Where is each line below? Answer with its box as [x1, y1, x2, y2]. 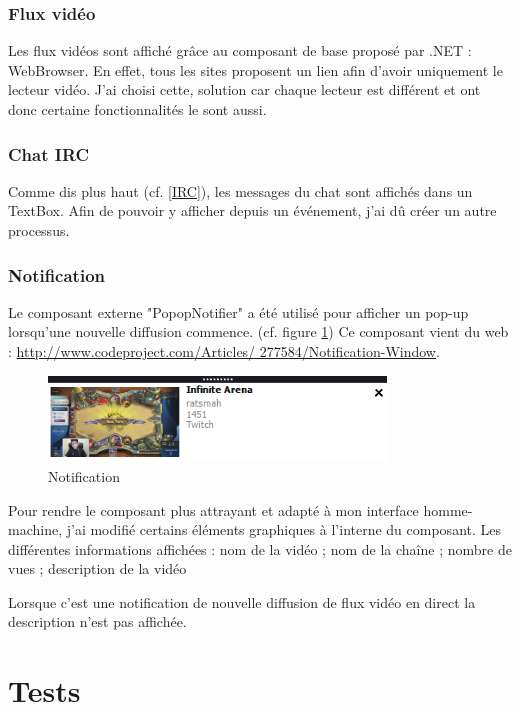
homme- [423, 499, 473, 520]
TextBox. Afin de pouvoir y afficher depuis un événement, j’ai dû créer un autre [8, 200, 497, 221]
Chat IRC [8, 141, 90, 166]
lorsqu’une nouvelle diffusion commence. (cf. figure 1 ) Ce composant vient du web [8, 321, 509, 342]
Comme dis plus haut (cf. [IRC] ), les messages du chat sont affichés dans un [8, 180, 473, 201]
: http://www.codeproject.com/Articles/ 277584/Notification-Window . [8, 341, 440, 361]
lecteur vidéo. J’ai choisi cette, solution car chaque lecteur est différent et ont [8, 79, 481, 100]
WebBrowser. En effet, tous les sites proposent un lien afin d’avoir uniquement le [8, 59, 503, 80]
